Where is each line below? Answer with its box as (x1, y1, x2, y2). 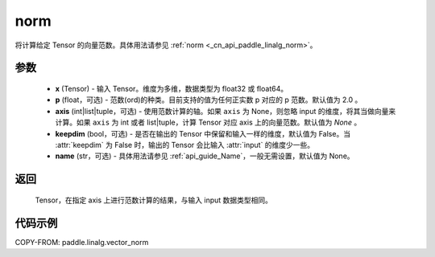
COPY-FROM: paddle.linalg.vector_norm (14, 237, 149, 247)
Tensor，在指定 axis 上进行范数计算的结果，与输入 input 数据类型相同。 (35, 195, 273, 205)
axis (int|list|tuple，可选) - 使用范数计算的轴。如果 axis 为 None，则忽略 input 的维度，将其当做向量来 (55, 106, 396, 116)
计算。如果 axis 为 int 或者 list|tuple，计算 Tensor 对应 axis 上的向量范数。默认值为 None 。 (55, 117, 362, 128)
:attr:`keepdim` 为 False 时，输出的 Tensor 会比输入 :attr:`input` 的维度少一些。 (55, 140, 315, 149)
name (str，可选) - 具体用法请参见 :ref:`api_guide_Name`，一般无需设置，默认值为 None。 (55, 151, 354, 161)
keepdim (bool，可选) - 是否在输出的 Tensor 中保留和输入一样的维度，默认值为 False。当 (55, 128, 350, 138)
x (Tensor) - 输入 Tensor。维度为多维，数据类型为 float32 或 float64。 (55, 84, 288, 93)
